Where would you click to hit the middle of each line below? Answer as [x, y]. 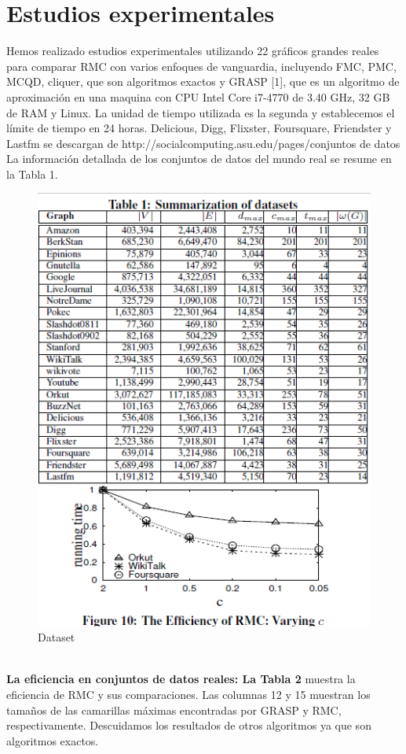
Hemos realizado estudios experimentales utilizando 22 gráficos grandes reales [193, 51]
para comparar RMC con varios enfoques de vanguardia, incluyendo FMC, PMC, [201, 66]
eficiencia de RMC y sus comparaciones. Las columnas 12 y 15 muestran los [188, 694]
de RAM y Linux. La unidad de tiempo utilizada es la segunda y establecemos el [201, 112]
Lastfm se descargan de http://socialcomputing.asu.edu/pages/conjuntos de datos [203, 143]
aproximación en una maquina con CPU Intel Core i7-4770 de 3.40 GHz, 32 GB [198, 96]
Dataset [57, 637]
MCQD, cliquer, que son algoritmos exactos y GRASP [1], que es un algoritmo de [203, 81]
